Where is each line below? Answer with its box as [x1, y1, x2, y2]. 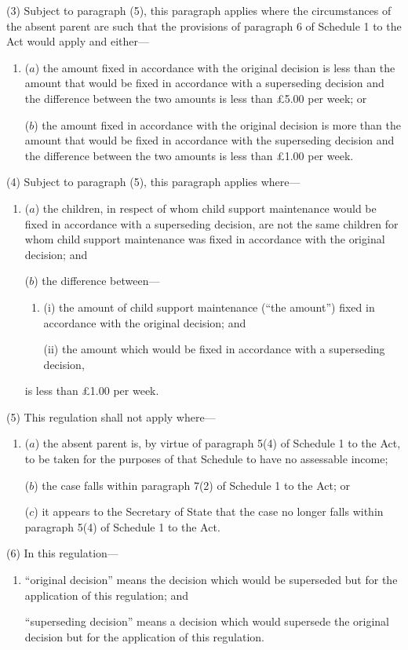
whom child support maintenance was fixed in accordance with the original [24, 231, 385, 247]
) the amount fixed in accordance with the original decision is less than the [35, 59, 395, 75]
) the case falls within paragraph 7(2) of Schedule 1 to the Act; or [34, 477, 351, 493]
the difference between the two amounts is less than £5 [24, 89, 290, 106]
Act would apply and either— [6, 33, 150, 49]
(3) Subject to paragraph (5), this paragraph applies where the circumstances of [6, 2, 392, 18]
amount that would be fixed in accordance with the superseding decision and [24, 132, 395, 148]
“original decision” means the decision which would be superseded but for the [24, 571, 398, 588]
